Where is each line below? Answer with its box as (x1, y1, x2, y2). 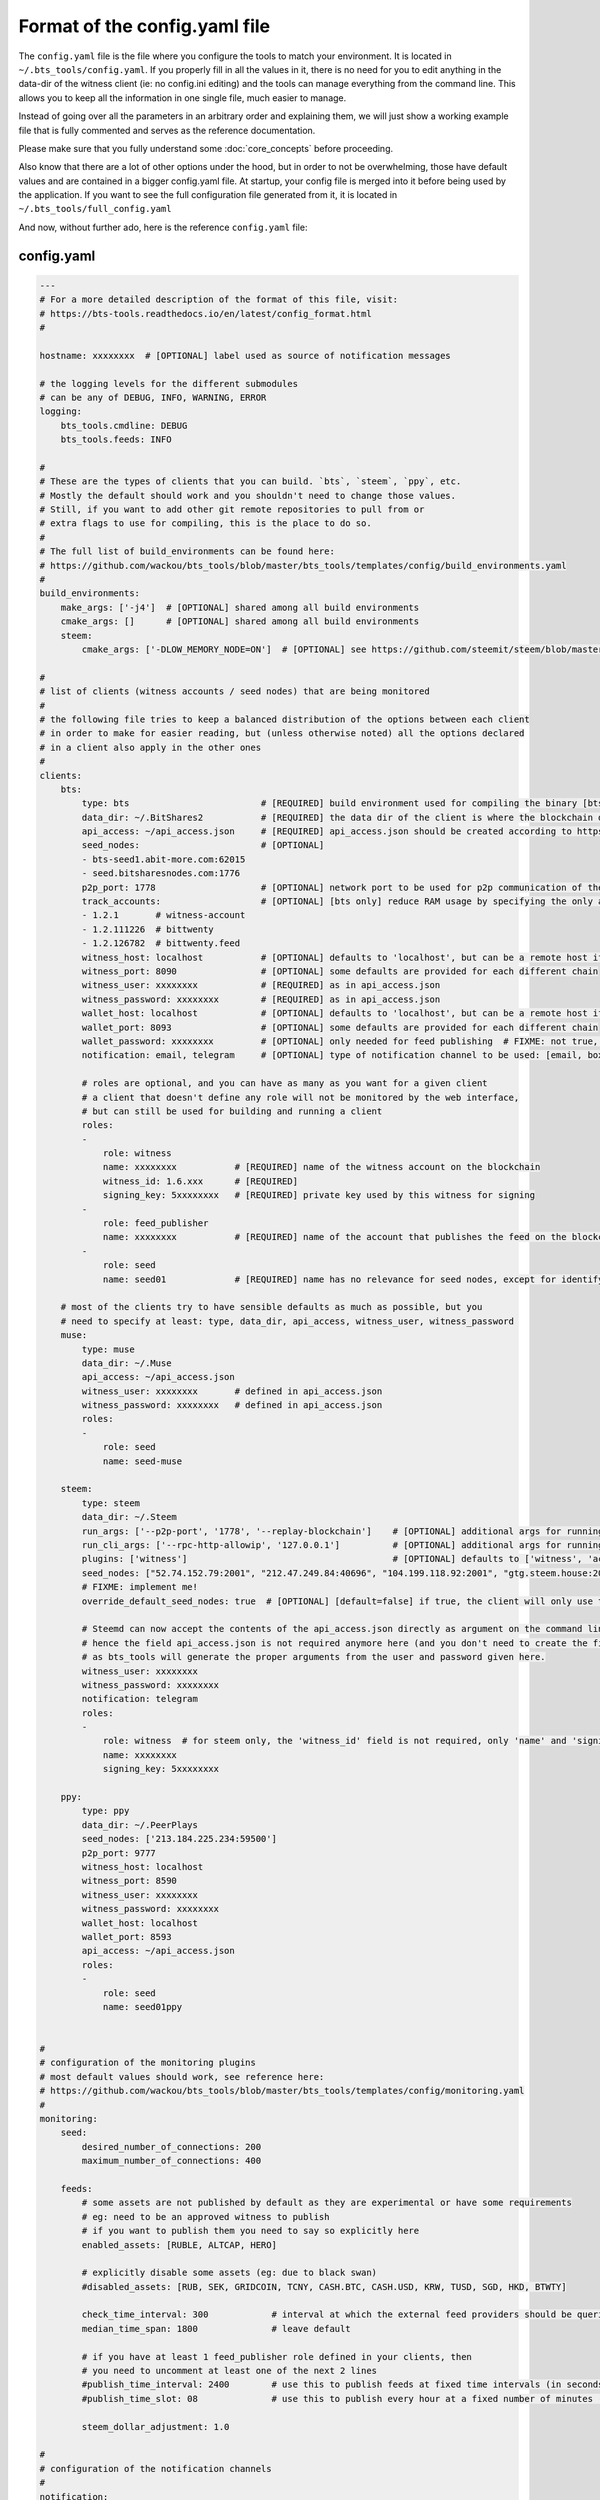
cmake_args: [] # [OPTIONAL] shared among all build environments (60, 616, 420, 627)
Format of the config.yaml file (18, 15, 271, 37)
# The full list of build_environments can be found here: (39, 546, 335, 557)
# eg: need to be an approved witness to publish (81, 2211, 330, 2222)
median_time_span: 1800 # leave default (81, 2323, 351, 2334)
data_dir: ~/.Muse (81, 1357, 172, 1369)
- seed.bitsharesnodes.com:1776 (81, 868, 240, 879)
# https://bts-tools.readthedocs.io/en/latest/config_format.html (39, 308, 372, 319)
